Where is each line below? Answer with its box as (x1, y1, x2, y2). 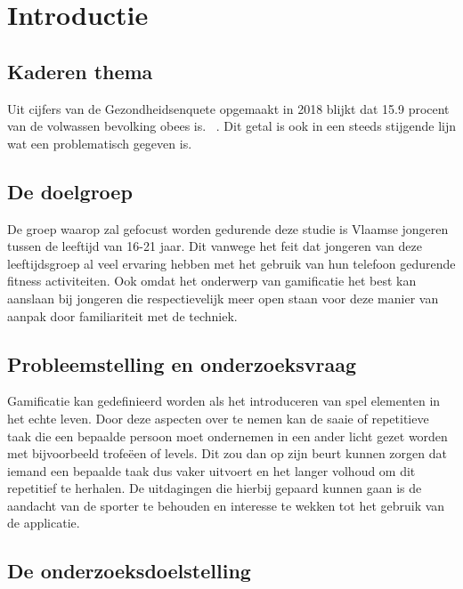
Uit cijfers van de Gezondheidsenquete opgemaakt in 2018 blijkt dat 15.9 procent (7, 99, 450, 117)
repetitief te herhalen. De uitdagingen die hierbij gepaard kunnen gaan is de (7, 479, 422, 497)
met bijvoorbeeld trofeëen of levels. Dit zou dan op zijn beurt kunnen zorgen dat (7, 444, 447, 463)
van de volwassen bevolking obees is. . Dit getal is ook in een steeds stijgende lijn (7, 117, 456, 135)
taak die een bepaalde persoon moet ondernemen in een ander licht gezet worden (7, 426, 448, 445)
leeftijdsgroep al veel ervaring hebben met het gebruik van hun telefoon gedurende (7, 254, 456, 272)
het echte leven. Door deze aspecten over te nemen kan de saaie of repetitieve (7, 408, 429, 427)
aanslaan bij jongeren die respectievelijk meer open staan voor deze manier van (7, 288, 439, 307)
